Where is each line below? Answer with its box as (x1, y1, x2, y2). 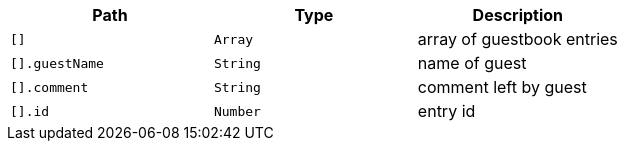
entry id (417, 101, 476, 121)
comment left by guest (417, 77, 587, 97)
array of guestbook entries (417, 29, 618, 49)
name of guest (417, 53, 527, 73)
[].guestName (10, 55, 104, 71)
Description (472, 5, 564, 25)
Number (213, 103, 261, 119)
